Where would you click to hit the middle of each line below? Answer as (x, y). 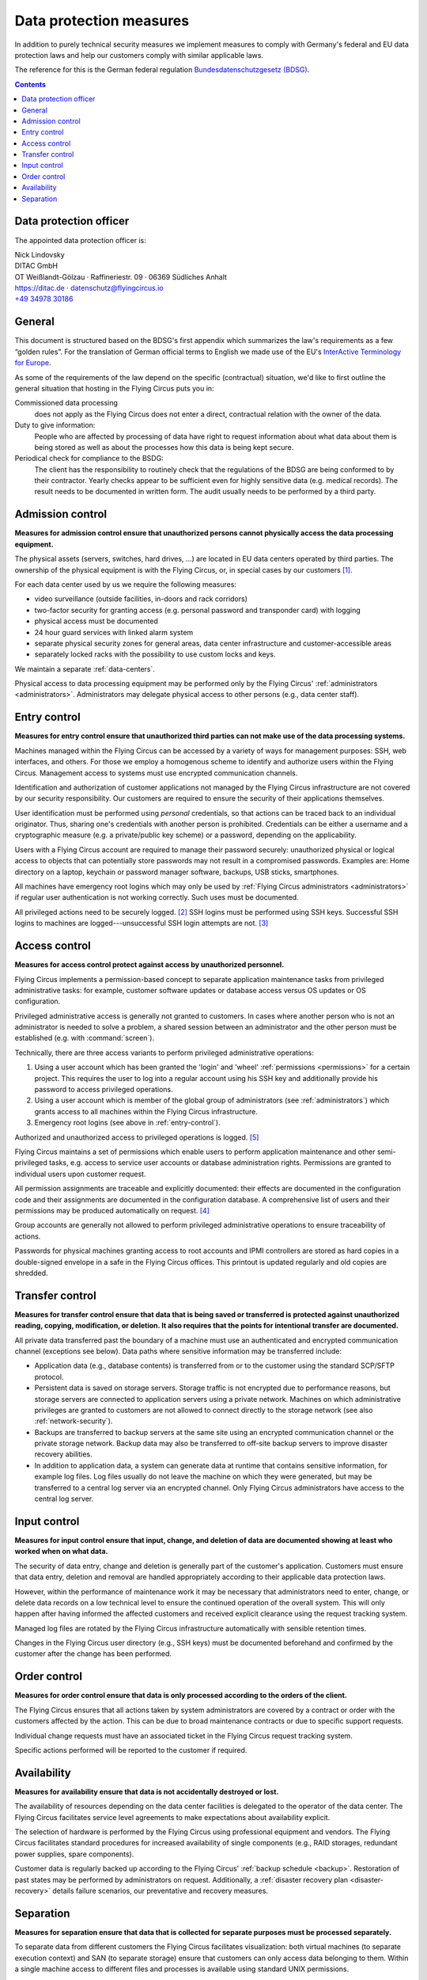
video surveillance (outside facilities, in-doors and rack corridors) (141, 599)
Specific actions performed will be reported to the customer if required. (131, 1750)
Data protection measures (102, 21)
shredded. (31, 1273)
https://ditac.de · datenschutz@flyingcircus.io (89, 288)
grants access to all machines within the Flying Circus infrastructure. (146, 1111)
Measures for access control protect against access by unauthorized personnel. (149, 965)
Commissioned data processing (66, 403)
